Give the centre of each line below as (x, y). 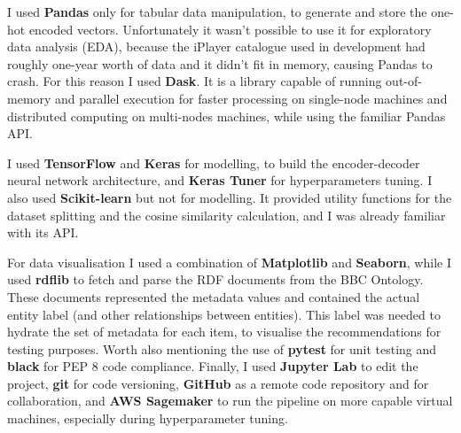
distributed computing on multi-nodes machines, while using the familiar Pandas (227, 116)
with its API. (43, 232)
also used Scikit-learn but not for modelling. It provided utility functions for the (230, 197)
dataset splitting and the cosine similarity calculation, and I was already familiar (227, 215)
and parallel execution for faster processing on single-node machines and (251, 98)
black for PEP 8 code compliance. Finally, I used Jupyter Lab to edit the (213, 366)
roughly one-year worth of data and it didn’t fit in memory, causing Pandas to (220, 63)
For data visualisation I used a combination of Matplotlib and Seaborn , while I (229, 262)
